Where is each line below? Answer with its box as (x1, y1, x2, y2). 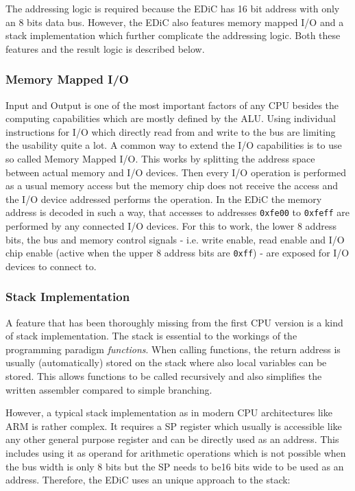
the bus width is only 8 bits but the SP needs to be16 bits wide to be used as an (5, 459, 344, 473)
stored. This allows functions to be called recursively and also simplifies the (5, 369, 322, 383)
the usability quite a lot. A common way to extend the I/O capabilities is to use (5, 138, 342, 152)
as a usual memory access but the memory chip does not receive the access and (5, 178, 339, 193)
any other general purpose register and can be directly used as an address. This (5, 432, 339, 446)
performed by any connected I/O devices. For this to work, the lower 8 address (5, 219, 336, 232)
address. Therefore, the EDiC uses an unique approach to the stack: (5, 472, 291, 487)
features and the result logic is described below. (5, 41, 205, 56)
